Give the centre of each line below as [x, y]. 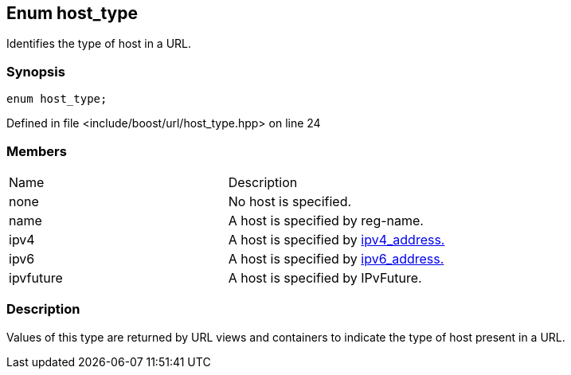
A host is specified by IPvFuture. [325, 277]
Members [37, 151]
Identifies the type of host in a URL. [99, 44]
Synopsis [36, 71]
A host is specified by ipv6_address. [336, 258]
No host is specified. [290, 201]
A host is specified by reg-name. [326, 220]
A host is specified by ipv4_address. [336, 239]
